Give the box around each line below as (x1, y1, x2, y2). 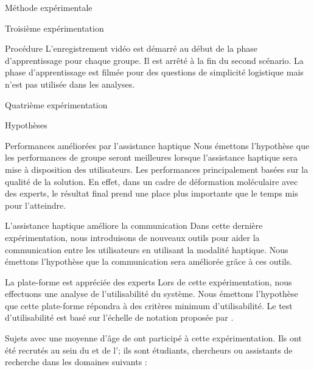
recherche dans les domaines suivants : (5, 355, 147, 368)
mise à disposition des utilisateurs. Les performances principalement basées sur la (5, 162, 309, 175)
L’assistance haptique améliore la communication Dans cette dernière (5, 219, 263, 232)
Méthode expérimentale (5, 1, 92, 13)
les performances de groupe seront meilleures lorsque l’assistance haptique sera (5, 151, 298, 164)
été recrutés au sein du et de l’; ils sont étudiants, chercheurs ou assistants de (5, 343, 293, 356)
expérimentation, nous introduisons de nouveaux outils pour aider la (5, 231, 260, 243)
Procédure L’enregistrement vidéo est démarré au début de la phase (5, 42, 258, 55)
